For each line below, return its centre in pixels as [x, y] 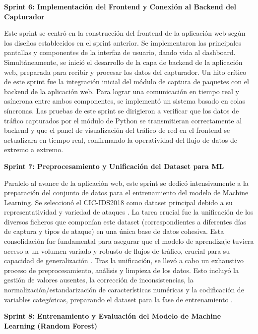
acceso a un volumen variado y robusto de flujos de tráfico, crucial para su [117, 250]
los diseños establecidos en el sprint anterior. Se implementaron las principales [123, 42]
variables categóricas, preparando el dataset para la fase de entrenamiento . [118, 299]
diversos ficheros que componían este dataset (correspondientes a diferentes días [125, 221]
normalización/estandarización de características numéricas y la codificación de [124, 290]
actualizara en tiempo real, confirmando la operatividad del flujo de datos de [121, 139]
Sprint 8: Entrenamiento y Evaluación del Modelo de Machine [113, 316]
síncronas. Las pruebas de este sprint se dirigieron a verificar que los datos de [122, 110]
